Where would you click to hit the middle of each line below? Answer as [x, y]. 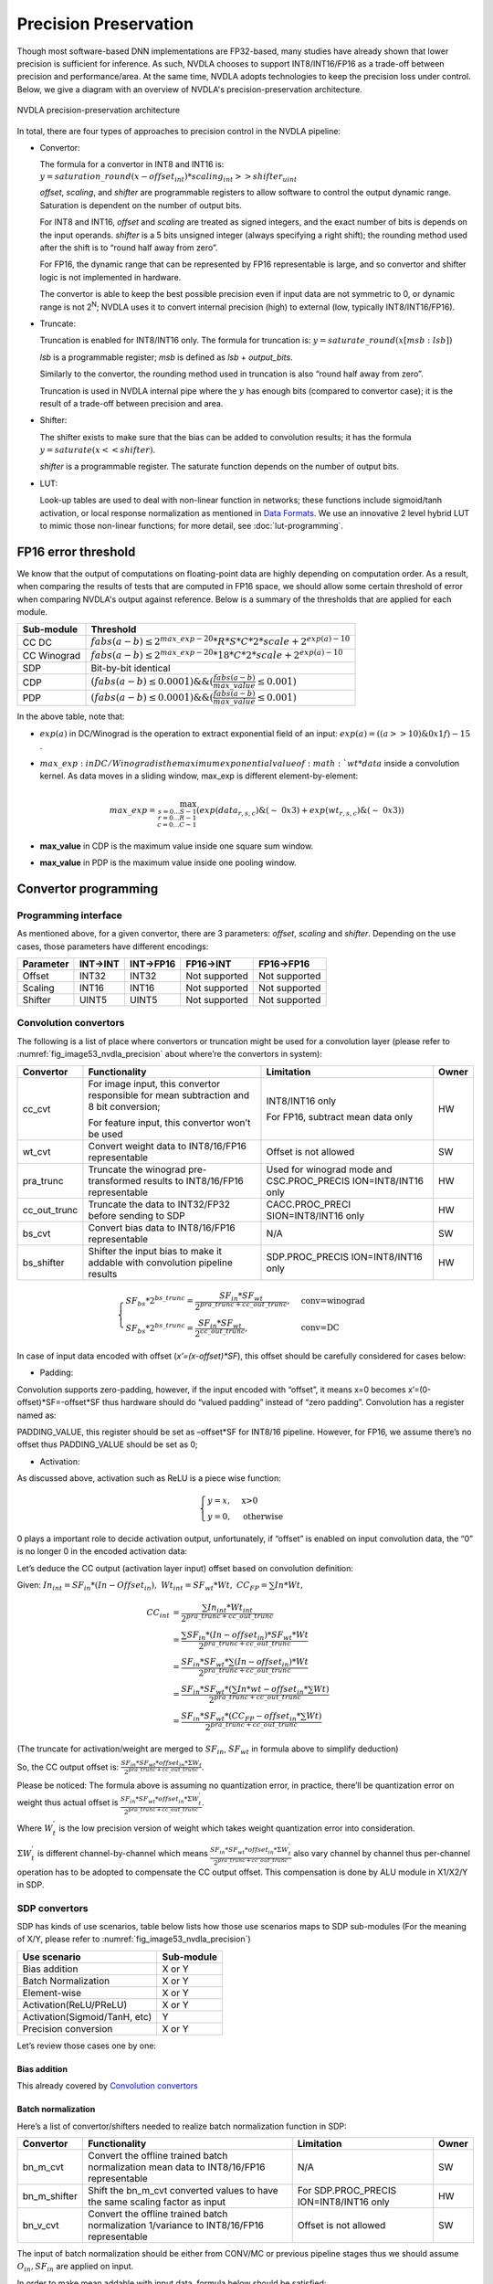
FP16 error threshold [76, 551]
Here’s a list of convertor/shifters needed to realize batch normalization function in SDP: [182, 2126]
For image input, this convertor [154, 1084]
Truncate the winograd [137, 1169]
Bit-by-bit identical [131, 669]
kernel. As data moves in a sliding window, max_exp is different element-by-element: [199, 776]
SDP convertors [52, 1908]
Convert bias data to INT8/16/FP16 [162, 1227]
